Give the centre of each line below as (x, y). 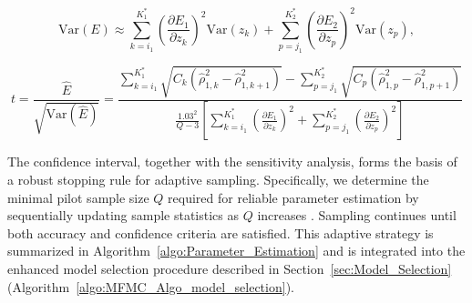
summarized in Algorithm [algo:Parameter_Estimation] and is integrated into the (236, 251)
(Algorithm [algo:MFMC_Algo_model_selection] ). (151, 286)
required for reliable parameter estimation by (293, 197)
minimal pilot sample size (78, 197)
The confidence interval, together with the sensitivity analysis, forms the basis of (232, 162)
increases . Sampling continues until (357, 215)
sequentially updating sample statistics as (123, 215)
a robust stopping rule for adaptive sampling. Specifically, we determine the (218, 180)
